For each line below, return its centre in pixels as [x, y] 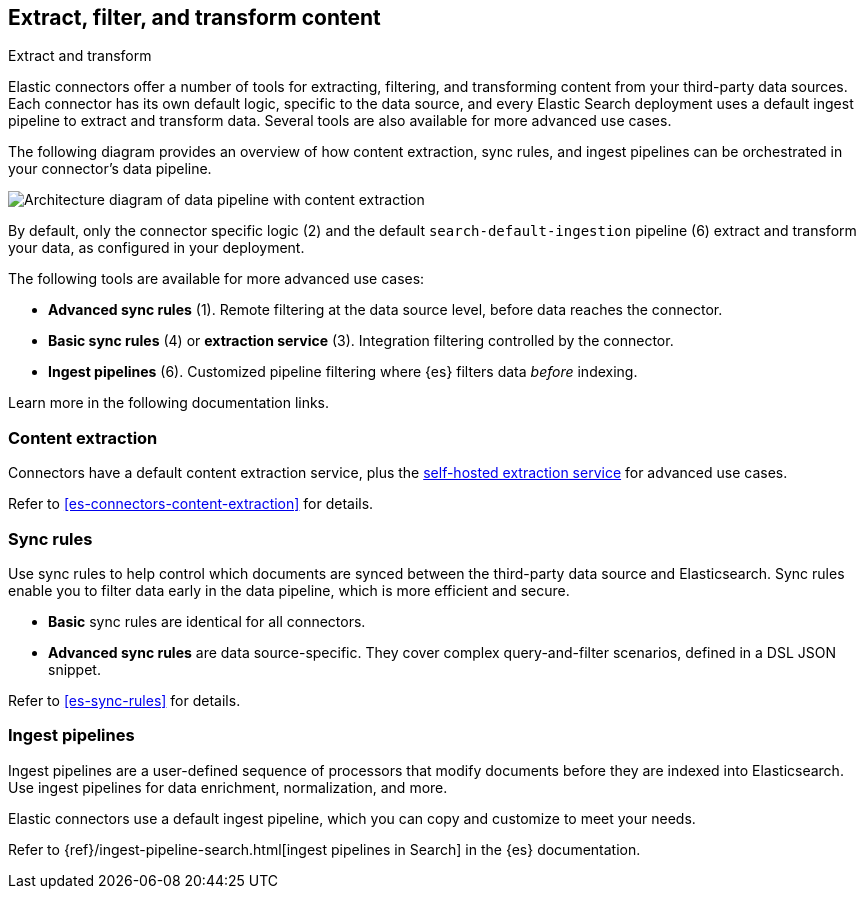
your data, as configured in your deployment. [156, 248]
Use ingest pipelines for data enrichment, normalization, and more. [228, 787]
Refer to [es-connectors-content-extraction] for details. [191, 504]
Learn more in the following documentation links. [169, 403]
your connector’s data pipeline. [110, 169]
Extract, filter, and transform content [194, 17]
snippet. [74, 669]
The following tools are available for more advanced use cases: [216, 279]
